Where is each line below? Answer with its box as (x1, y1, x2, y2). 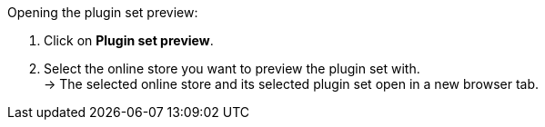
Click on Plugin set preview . (44, 33, 214, 48)
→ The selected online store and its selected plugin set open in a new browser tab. (44, 76, 540, 92)
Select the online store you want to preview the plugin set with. (44, 61, 420, 76)
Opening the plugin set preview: (7, 5, 198, 20)
